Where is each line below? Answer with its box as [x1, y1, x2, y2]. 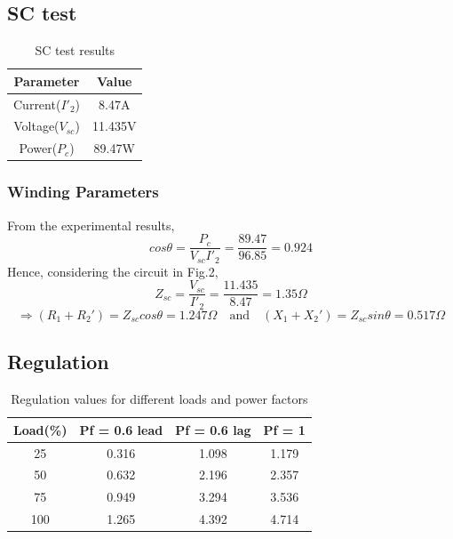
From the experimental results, [7, 215, 175, 234]
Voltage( [13, 117, 60, 135]
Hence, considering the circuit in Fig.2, [7, 261, 219, 280]
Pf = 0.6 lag [175, 420, 251, 438]
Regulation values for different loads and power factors [11, 390, 308, 408]
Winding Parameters [7, 181, 159, 203]
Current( [13, 94, 61, 113]
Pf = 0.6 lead [79, 420, 163, 438]
